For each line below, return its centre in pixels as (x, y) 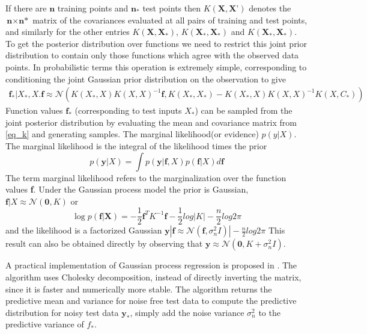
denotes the (270, 8)
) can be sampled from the (244, 110)
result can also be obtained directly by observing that (104, 243)
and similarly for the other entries (68, 32)
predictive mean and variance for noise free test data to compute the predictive (151, 301)
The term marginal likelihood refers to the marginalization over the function (146, 177)
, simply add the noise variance (187, 312)
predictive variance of (45, 324)
